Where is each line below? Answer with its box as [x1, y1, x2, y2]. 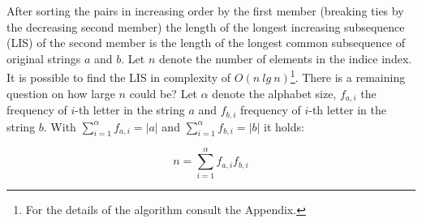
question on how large [6, 84, 115, 101]
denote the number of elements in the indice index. [158, 49, 412, 66]
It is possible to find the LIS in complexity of [6, 69, 231, 86]
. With [43, 118, 76, 135]
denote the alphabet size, [212, 84, 337, 101]
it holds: [264, 118, 304, 135]
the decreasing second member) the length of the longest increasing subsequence [6, 18, 405, 35]
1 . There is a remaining [290, 66, 406, 86]
